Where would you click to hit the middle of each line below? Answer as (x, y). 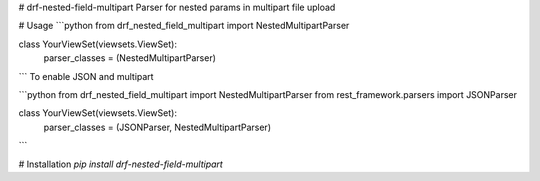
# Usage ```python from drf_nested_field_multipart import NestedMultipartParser (184, 26)
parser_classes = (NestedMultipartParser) (130, 58)
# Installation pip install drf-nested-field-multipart (121, 164)
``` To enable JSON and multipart (86, 76)
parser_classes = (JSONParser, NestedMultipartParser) (157, 127)
